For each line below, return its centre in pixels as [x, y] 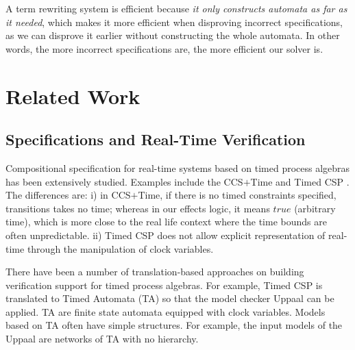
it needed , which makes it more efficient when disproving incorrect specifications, [174, 22]
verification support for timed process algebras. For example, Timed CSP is [164, 285]
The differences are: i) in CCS [68, 195]
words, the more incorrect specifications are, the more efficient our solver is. [164, 48]
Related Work [73, 96]
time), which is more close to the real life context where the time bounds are [166, 222]
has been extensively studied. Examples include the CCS [124, 181]
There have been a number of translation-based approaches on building [155, 272]
